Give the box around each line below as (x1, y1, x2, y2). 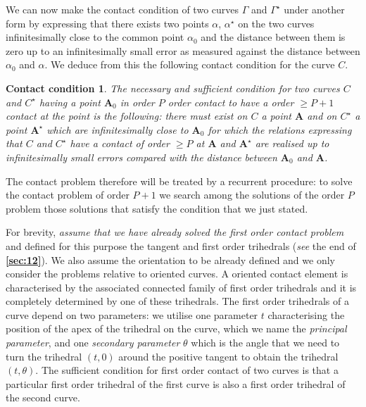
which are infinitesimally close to (46, 122, 189, 137)
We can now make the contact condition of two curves (6, 2, 239, 16)
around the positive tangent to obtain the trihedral (118, 349, 339, 363)
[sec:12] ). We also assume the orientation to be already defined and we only (6, 252, 335, 267)
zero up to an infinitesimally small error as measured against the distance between (6, 43, 360, 58)
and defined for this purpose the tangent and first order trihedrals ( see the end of (6, 238, 356, 253)
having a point (39, 94, 101, 109)
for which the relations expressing (208, 122, 352, 137)
